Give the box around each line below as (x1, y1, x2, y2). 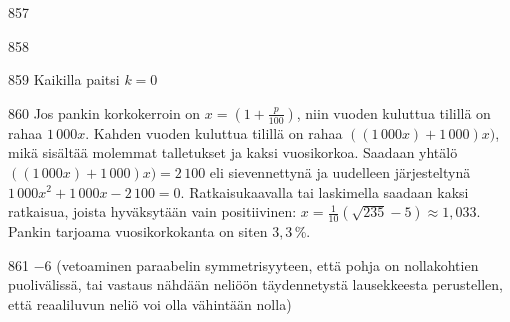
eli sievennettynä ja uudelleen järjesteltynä (209, 161, 471, 182)
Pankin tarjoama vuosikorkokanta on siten (8, 221, 268, 242)
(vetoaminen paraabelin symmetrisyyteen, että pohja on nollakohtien (56, 254, 479, 275)
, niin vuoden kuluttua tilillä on (296, 102, 491, 123)
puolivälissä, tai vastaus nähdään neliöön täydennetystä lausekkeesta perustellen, (8, 274, 503, 295)
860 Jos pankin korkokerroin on (8, 102, 201, 123)
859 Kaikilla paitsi (8, 69, 120, 90)
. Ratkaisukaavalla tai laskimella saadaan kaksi (180, 181, 469, 202)
